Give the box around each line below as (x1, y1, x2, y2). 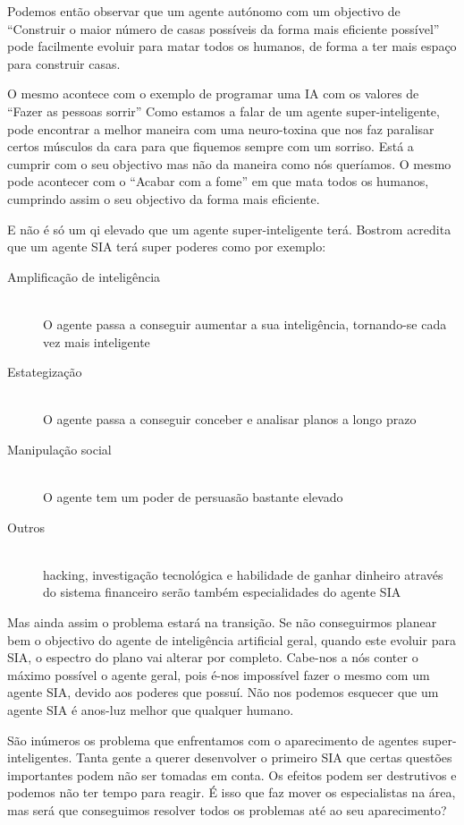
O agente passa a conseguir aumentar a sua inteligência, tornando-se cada (43, 314, 447, 333)
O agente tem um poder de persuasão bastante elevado (43, 488, 343, 506)
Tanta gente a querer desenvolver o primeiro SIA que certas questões (76, 748, 452, 767)
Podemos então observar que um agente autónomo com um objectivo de (7, 2, 401, 20)
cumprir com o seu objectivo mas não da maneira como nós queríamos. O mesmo (7, 154, 451, 173)
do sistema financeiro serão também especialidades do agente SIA (43, 583, 401, 601)
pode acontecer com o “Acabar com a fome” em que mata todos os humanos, (7, 172, 429, 191)
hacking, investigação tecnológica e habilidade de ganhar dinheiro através (43, 565, 443, 583)
